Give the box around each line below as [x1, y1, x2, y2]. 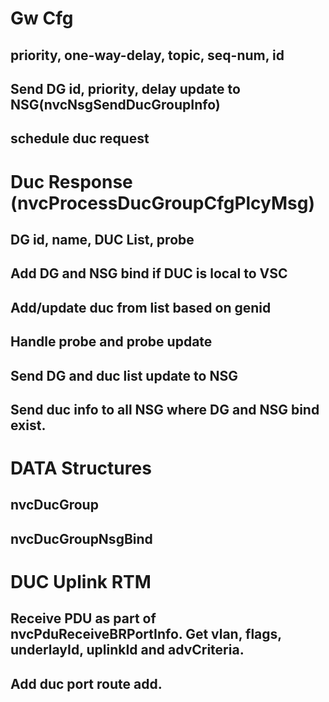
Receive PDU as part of [10, 610, 157, 627]
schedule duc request [10, 130, 150, 147]
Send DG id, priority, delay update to [10, 80, 241, 97]
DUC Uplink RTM [10, 571, 152, 594]
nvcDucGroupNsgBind [10, 530, 153, 547]
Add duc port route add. [10, 675, 163, 692]
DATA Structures [10, 457, 152, 480]
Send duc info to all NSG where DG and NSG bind [10, 401, 320, 418]
